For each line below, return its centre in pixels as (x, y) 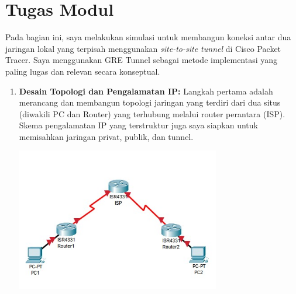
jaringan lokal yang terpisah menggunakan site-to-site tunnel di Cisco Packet (143, 48)
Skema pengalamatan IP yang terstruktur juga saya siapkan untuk (138, 125)
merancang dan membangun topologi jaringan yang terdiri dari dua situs (150, 102)
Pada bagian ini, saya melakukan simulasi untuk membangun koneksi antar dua (148, 37)
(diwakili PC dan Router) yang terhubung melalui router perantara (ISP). (152, 113)
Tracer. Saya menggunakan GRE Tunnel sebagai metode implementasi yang (142, 60)
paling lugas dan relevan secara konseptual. (83, 71)
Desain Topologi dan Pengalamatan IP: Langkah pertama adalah (146, 91)
